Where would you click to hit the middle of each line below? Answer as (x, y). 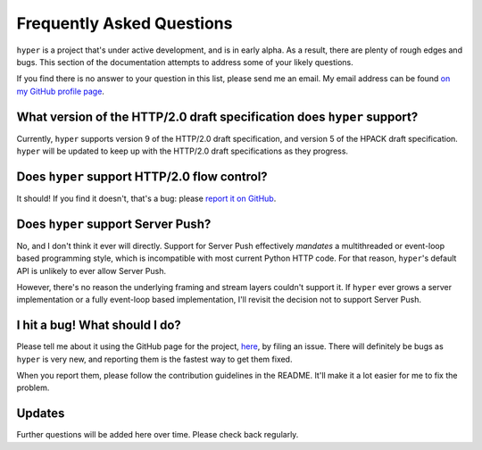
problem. (33, 387)
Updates (41, 414)
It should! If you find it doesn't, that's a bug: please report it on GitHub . (146, 198)
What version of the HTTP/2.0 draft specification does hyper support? (217, 117)
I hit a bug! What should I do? (99, 325)
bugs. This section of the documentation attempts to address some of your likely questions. (185, 62)
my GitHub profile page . (60, 91)
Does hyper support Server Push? (114, 224)
